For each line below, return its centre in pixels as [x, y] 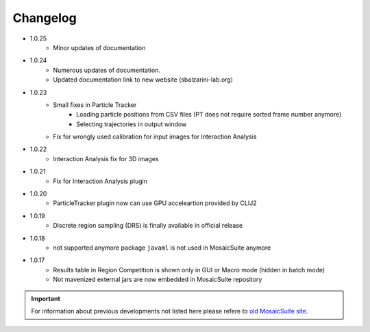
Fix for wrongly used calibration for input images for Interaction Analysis [155, 137]
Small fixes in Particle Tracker [95, 105]
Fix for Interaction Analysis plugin [100, 181]
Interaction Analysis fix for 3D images [106, 158]
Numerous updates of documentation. [107, 70]
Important [46, 298]
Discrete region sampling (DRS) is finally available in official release [148, 226]
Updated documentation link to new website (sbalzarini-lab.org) [143, 80]
